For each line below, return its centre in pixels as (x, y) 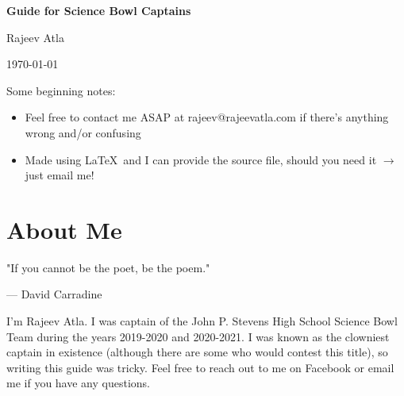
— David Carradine (54, 294)
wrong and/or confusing (83, 132)
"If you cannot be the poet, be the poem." (108, 267)
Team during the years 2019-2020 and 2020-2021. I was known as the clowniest (198, 336)
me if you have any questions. (78, 383)
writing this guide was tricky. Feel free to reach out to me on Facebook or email (200, 367)
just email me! (60, 175)
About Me (64, 229)
